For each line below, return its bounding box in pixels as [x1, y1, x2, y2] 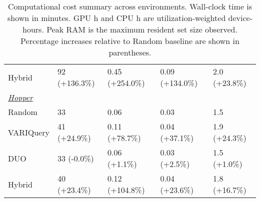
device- [228, 12, 253, 23]
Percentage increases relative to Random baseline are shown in [20, 35, 239, 46]
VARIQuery [8, 126, 49, 138]
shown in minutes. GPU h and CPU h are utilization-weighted [7, 12, 226, 23]
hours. [22, 23, 44, 35]
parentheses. [108, 46, 151, 58]
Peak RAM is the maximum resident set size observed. [46, 23, 237, 35]
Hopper [8, 91, 33, 103]
